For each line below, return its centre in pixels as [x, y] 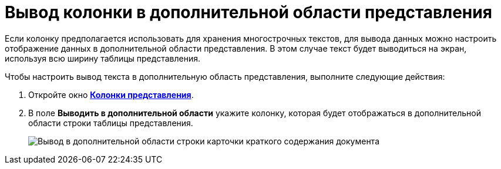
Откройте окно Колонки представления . [111, 94]
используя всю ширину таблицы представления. [102, 58]
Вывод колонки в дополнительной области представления [248, 12]
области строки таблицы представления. [111, 123]
